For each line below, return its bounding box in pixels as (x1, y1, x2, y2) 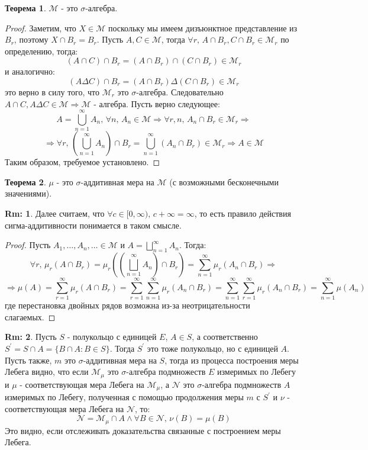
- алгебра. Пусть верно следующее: (93, 97, 220, 110)
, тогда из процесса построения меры (164, 353, 299, 366)
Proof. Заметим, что (5, 21, 76, 34)
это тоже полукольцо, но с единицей (147, 342, 278, 354)
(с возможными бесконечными (169, 175, 279, 188)
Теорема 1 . (5, 2, 46, 14)
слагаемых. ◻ (5, 310, 56, 323)
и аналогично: (5, 65, 55, 78)
